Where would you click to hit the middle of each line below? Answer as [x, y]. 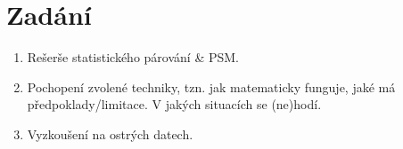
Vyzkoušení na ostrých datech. [110, 133]
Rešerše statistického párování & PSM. [133, 57]
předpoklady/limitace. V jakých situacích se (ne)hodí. [174, 104]
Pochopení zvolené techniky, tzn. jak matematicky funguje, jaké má [211, 86]
